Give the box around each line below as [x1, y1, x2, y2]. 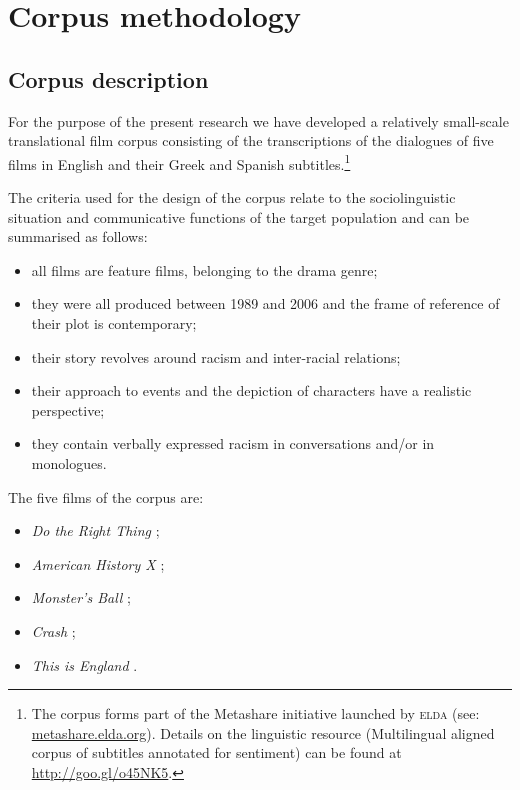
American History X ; [31, 553, 165, 574]
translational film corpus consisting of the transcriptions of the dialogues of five [8, 130, 494, 151]
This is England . [31, 654, 138, 675]
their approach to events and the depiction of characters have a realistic [31, 380, 472, 401]
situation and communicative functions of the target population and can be [8, 206, 470, 227]
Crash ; [31, 620, 76, 641]
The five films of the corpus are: [8, 486, 204, 507]
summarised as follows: [8, 226, 148, 247]
